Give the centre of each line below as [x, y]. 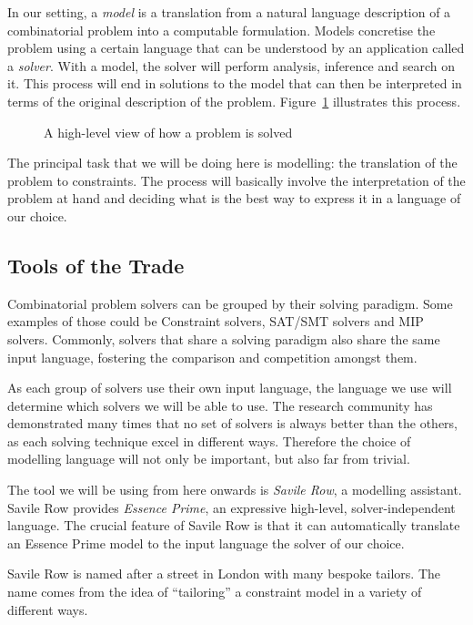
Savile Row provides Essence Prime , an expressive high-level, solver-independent [231, 507]
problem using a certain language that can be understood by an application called [236, 48]
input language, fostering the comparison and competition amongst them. [212, 357]
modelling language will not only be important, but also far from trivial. [209, 459]
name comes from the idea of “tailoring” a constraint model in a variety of [215, 592]
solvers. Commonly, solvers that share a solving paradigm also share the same [224, 338]
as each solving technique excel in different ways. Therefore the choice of [209, 441]
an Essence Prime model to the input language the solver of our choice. [206, 543]
